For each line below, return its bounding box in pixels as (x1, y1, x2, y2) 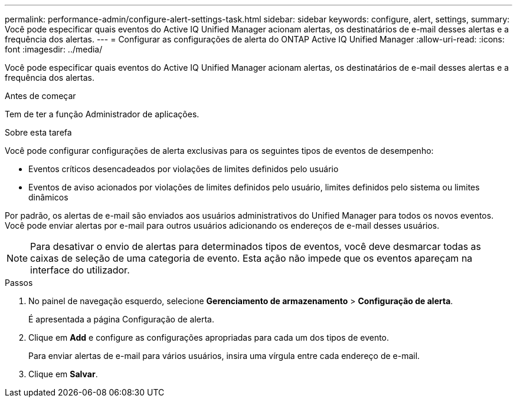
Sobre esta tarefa (5, 127, 72, 137)
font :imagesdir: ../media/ (5, 44, 103, 54)
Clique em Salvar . (28, 369, 98, 379)
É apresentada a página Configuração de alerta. (28, 314, 215, 324)
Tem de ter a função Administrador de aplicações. (5, 109, 199, 119)
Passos (5, 278, 33, 288)
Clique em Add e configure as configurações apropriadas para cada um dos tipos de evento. (28, 332, 390, 342)
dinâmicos (28, 192, 68, 202)
